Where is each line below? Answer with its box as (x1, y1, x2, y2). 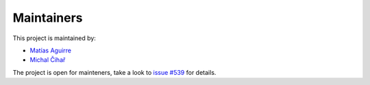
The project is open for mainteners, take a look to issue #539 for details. (12, 68, 217, 76)
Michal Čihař (29, 56, 66, 64)
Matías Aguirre (29, 46, 72, 54)
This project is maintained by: (12, 34, 96, 42)
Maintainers (12, 10, 83, 25)
